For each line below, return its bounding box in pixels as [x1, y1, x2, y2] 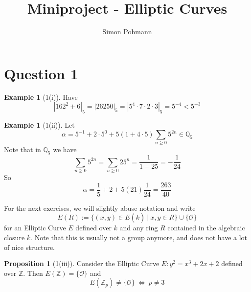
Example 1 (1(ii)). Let [4, 120, 75, 130]
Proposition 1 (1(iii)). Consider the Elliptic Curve [4, 258, 160, 269]
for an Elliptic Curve [4, 223, 66, 233]
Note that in [4, 144, 41, 155]
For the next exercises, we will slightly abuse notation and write [4, 202, 196, 213]
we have [53, 144, 77, 155]
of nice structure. [4, 242, 55, 252]
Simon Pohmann [102, 26, 152, 37]
